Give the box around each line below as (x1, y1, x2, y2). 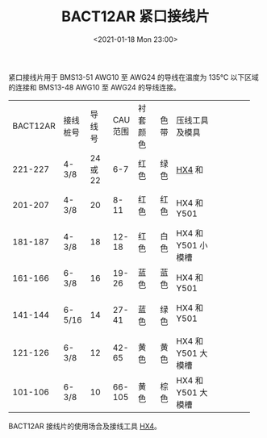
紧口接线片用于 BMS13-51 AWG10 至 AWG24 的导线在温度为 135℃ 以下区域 (8, 72, 260, 81)
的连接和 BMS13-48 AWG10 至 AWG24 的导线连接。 (8, 82, 181, 92)
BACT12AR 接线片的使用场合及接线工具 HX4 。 (8, 421, 161, 431)
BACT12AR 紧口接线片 (61, 7, 210, 26)
